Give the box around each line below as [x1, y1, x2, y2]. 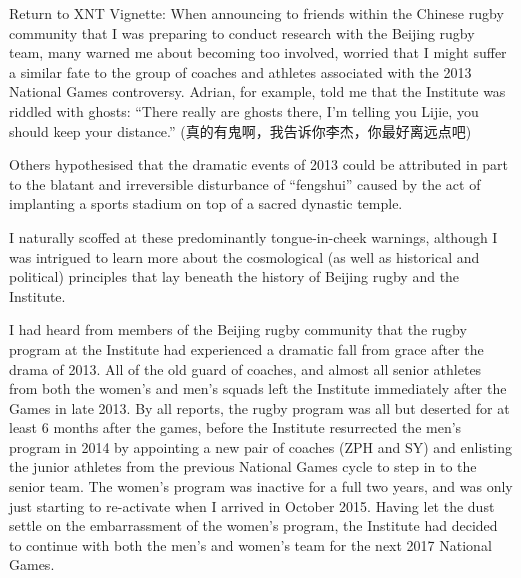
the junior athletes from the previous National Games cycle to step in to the [9, 456, 477, 477]
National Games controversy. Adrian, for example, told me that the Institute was [9, 81, 506, 102]
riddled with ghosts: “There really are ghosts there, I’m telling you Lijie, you [9, 100, 479, 121]
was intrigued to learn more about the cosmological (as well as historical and [9, 246, 480, 267]
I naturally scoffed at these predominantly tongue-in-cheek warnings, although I [9, 226, 498, 247]
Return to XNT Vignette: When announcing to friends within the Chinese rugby [9, 3, 504, 23]
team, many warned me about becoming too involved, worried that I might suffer [9, 42, 507, 63]
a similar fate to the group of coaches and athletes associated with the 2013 [9, 61, 472, 82]
